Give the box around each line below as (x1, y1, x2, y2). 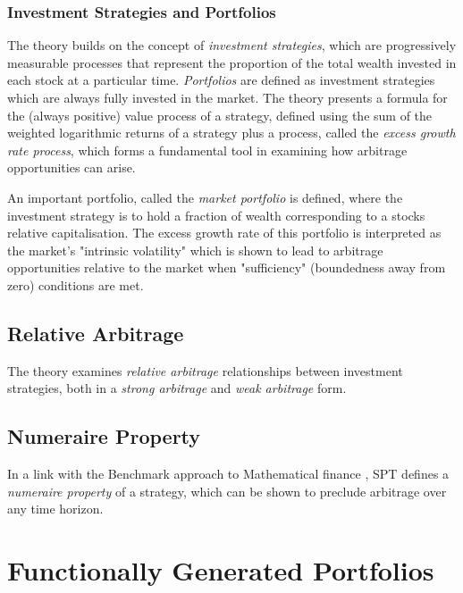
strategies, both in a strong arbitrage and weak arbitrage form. (7, 379, 347, 397)
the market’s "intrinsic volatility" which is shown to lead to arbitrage (7, 240, 383, 259)
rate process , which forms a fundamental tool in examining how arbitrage (7, 140, 408, 159)
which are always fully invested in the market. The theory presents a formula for (7, 88, 448, 106)
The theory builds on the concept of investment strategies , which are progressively (7, 36, 457, 54)
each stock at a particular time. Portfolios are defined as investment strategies (7, 71, 435, 89)
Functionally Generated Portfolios (7, 552, 434, 589)
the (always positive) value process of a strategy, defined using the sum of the (7, 105, 433, 124)
